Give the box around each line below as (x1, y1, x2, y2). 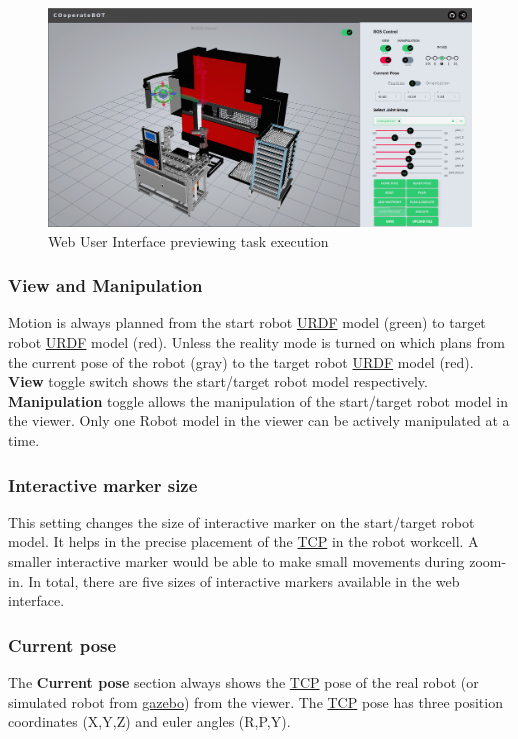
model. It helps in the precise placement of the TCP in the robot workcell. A (8, 531, 479, 552)
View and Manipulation (8, 273, 203, 298)
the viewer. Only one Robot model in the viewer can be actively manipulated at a (8, 410, 510, 431)
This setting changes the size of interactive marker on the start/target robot (8, 511, 475, 532)
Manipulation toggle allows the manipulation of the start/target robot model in (8, 390, 508, 411)
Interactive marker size (8, 472, 198, 497)
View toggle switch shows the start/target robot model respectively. (8, 371, 428, 392)
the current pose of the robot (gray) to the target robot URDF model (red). (8, 351, 474, 372)
